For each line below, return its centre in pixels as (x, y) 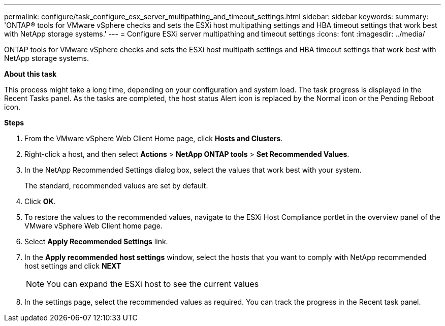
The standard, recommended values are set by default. (116, 186)
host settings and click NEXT (73, 266)
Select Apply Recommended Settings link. (96, 241)
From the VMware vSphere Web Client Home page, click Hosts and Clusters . (154, 138)
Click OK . (40, 201)
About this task (30, 74)
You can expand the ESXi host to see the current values (153, 284)
